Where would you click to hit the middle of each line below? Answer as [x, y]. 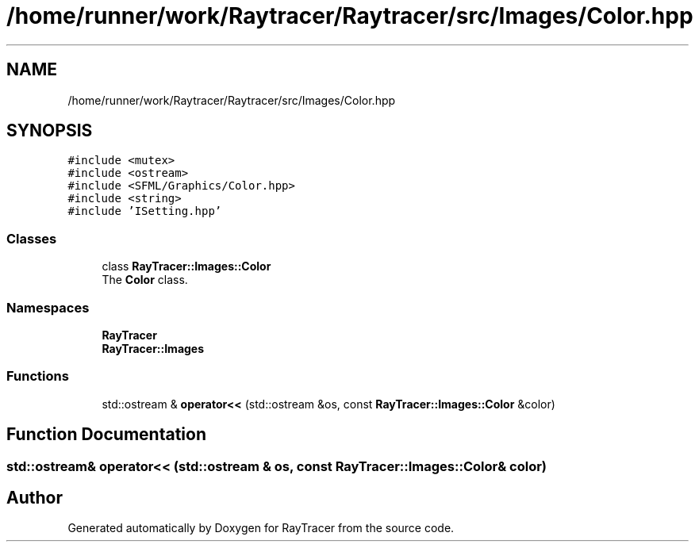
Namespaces [48, 307]
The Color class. [145, 280]
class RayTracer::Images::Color [186, 266]
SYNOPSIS [50, 131]
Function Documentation [106, 435]
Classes [32, 238]
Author [35, 497]
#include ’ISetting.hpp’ [145, 211]
